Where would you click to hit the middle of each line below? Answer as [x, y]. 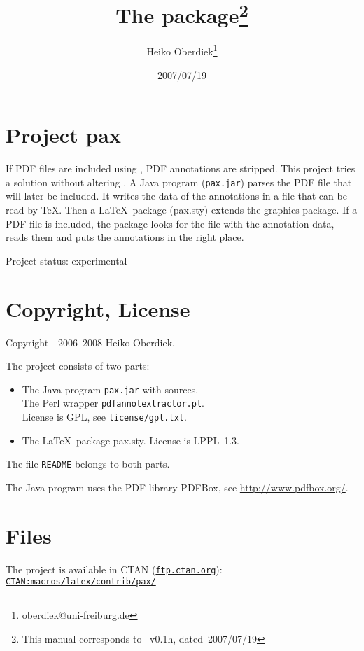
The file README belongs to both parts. [88, 464]
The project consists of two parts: [78, 366]
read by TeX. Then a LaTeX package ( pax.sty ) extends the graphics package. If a [182, 210]
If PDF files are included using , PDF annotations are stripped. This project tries [181, 168]
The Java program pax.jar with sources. [110, 389]
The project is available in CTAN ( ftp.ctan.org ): [114, 569]
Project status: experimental [66, 260]
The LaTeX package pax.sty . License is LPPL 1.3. [131, 440]
